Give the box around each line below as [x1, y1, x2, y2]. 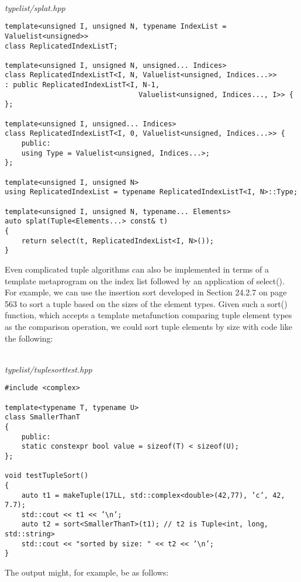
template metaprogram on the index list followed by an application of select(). [5, 274, 285, 287]
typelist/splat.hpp [5, 1, 65, 13]
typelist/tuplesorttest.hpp [5, 363, 92, 375]
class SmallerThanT [5, 413, 80, 422]
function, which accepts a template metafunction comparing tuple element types [5, 309, 292, 321]
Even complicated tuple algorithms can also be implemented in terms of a [5, 263, 269, 275]
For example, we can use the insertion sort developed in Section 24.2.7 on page [5, 286, 287, 298]
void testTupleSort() [5, 471, 89, 480]
